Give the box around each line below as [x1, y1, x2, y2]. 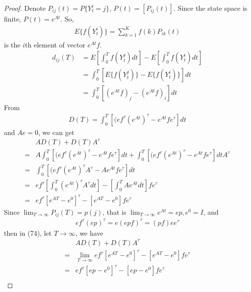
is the [4, 39, 21, 49]
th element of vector [25, 39, 85, 49]
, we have [75, 227, 103, 238]
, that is [102, 206, 126, 217]
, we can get [38, 127, 75, 137]
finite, [4, 14, 22, 23]
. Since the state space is [174, 3, 248, 13]
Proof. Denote [4, 3, 46, 13]
